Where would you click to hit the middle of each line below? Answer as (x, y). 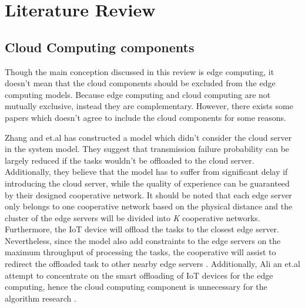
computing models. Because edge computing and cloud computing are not (138, 94)
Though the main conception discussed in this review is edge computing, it (140, 71)
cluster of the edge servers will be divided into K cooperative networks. (133, 217)
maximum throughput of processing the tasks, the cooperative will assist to (140, 252)
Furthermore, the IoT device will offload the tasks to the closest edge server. (142, 229)
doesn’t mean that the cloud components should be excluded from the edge (140, 83)
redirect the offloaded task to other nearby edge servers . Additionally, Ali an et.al (152, 264)
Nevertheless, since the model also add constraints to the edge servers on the (143, 240)
